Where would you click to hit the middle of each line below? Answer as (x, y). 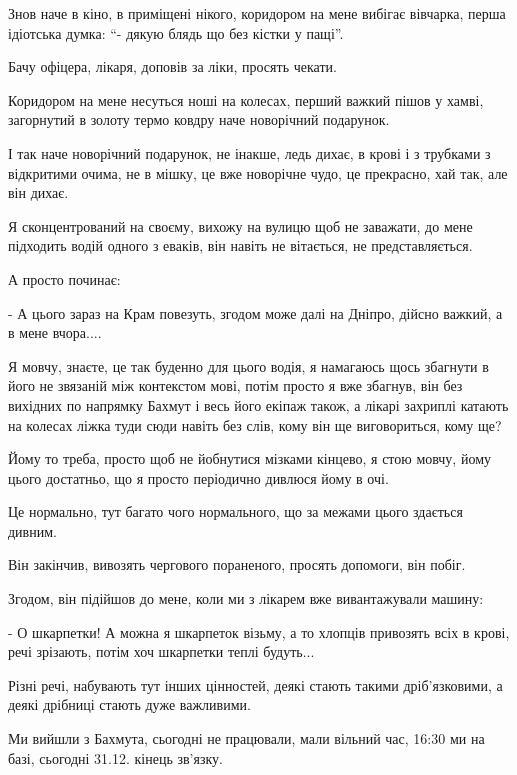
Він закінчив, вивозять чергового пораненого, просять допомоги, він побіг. (237, 564)
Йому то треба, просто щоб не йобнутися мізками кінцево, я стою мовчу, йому (250, 458)
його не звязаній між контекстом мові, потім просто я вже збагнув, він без (235, 385)
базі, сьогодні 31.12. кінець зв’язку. (115, 757)
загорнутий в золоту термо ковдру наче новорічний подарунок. (199, 119)
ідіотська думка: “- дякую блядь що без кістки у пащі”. (176, 32)
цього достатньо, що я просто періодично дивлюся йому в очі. (198, 477)
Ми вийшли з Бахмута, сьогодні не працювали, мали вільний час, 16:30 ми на (246, 738)
